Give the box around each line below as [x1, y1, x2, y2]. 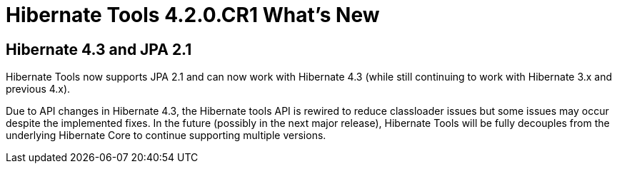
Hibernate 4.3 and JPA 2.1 [6, 40, 192, 58]
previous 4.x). [6, 83, 71, 96]
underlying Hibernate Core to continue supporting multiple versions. [6, 129, 326, 142]
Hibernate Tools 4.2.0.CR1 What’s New [6, 3, 380, 27]
